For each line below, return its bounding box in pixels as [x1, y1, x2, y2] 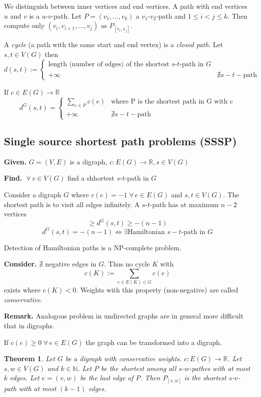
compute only [4, 20, 45, 30]
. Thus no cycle [104, 259, 150, 269]
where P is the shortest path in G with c [111, 98, 233, 106]
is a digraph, [70, 156, 107, 166]
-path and [156, 10, 186, 21]
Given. [4, 156, 26, 166]
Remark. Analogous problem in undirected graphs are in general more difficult [4, 311, 244, 321]
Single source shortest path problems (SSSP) [4, 133, 237, 148]
